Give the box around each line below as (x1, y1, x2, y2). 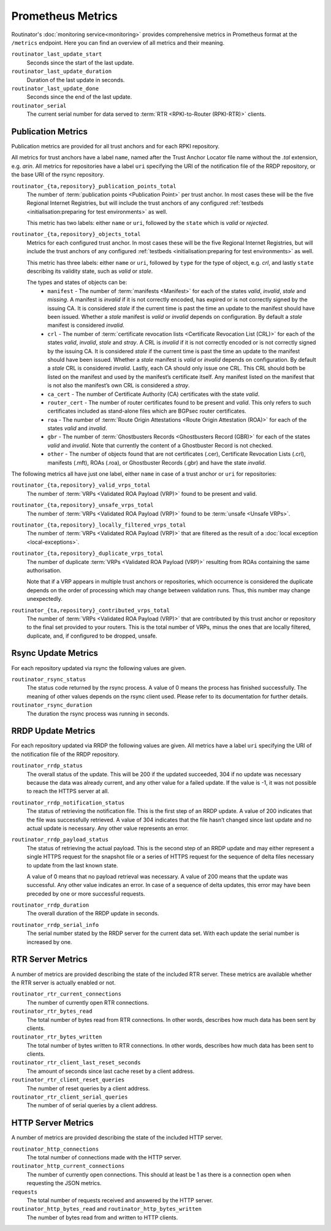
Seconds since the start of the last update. (26, 59, 134, 66)
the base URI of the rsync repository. (11, 171, 104, 178)
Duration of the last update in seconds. (26, 76, 125, 83)
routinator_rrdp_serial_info (11, 921, 99, 928)
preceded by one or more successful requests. (26, 890, 145, 898)
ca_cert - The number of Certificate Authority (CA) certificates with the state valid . (47, 390, 260, 398)
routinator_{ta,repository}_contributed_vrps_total (11, 607, 170, 614)
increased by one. (26, 938, 72, 945)
